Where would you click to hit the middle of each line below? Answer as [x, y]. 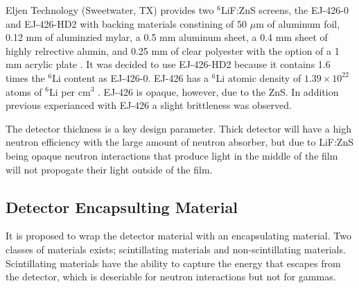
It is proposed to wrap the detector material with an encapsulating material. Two [178, 236]
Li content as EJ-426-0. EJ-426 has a [131, 77]
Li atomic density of [259, 77]
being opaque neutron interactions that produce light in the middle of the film [172, 155]
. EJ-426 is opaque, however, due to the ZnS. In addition [218, 91]
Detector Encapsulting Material [122, 206]
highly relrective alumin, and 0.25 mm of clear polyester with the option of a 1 [173, 50]
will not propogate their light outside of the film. [109, 169]
